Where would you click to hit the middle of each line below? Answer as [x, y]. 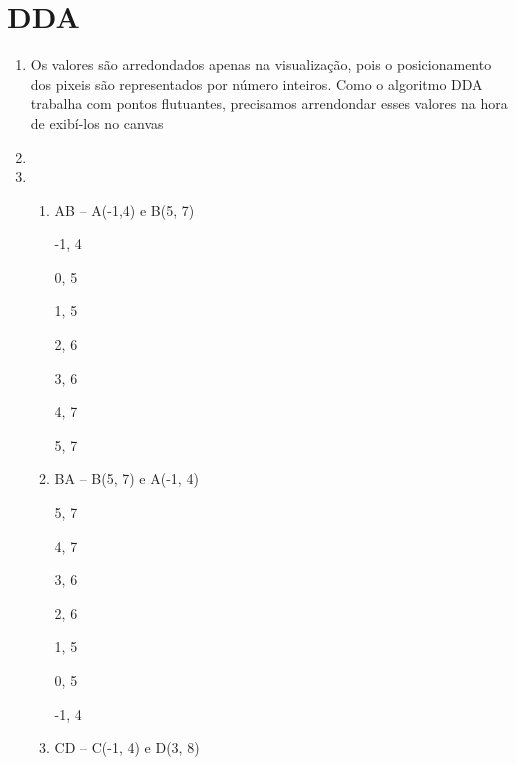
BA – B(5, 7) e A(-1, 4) [126, 478]
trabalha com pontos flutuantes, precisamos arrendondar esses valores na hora [269, 103]
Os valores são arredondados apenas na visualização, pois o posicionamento [261, 64]
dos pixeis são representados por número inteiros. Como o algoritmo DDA [256, 83]
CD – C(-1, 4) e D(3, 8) [127, 747]
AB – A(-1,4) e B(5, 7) [124, 209]
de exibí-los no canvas [97, 122]
